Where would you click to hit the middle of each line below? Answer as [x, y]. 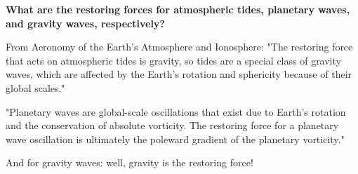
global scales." [35, 87]
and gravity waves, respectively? [85, 23]
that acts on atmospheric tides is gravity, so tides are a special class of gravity [173, 60]
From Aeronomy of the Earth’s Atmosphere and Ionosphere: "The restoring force [179, 47]
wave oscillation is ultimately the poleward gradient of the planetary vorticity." [175, 139]
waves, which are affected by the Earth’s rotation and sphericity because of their [179, 74]
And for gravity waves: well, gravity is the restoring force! [130, 162]
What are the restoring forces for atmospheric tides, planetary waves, [178, 9]
